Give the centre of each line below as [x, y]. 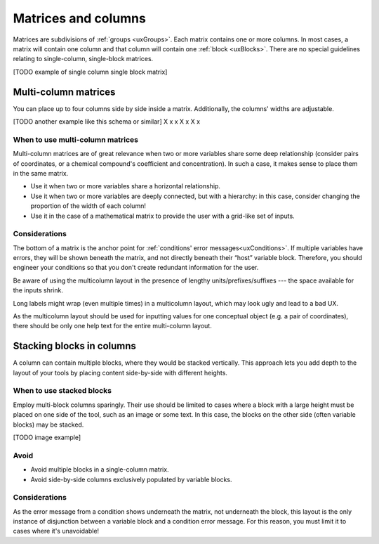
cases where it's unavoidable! [56, 531]
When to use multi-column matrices [75, 139]
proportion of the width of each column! [88, 206]
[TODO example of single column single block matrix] [90, 72]
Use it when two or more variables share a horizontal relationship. [126, 186]
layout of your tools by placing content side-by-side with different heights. [120, 373]
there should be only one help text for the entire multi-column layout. [112, 326]
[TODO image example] [47, 437]
